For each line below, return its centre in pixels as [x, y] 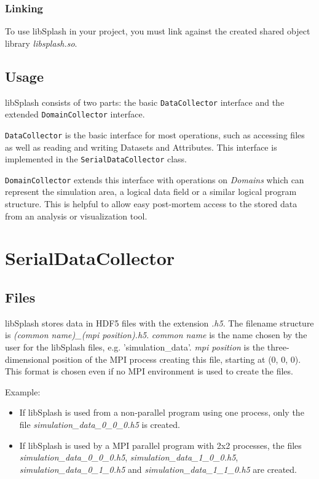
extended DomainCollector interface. [75, 114]
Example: [23, 391]
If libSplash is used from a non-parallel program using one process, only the [162, 412]
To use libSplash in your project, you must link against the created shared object [158, 31]
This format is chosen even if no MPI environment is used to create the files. [149, 371]
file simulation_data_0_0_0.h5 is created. [100, 424]
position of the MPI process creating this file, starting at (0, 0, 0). [177, 359]
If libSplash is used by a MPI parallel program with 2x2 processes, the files [160, 445]
